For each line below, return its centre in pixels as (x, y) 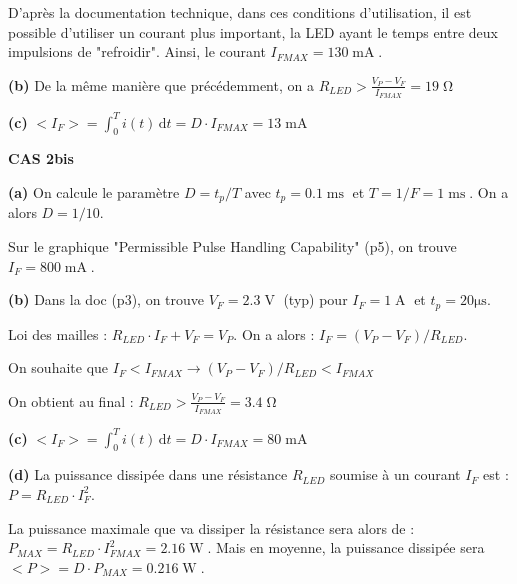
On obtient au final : (71, 400)
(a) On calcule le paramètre (94, 191)
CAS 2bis (41, 158)
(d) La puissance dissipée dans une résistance (148, 474)
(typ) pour (315, 299)
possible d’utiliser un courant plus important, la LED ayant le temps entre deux (253, 31)
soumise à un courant (395, 474)
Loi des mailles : (58, 333)
